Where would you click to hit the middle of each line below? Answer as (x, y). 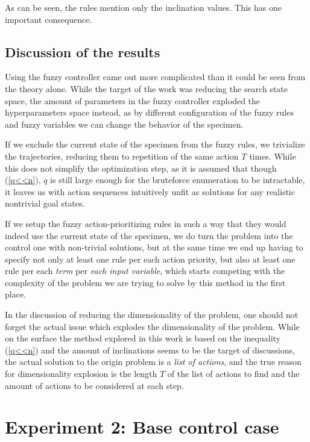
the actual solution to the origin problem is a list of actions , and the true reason (153, 362)
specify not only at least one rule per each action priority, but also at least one (150, 259)
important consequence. (49, 19)
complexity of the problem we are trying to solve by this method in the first (145, 282)
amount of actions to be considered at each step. (94, 385)
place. (15, 294)
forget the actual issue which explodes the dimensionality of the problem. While (152, 326)
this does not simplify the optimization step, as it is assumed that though (141, 168)
